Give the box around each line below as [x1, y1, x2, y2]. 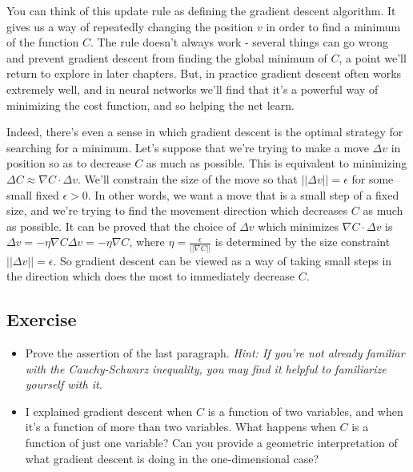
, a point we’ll [339, 49, 407, 66]
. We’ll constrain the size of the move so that [77, 170, 298, 187]
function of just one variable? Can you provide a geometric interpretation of [25, 434, 398, 450]
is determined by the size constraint [215, 233, 391, 250]
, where [129, 233, 165, 250]
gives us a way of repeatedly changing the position [6, 18, 254, 34]
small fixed [6, 186, 59, 203]
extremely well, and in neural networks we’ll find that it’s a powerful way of [6, 80, 379, 97]
